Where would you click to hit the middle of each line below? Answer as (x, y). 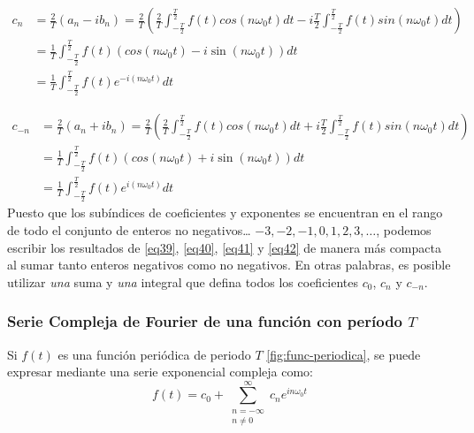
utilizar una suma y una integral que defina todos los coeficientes (183, 281)
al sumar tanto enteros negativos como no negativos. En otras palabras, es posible (229, 265)
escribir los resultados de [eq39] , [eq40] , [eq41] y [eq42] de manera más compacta (224, 247)
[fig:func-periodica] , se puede (344, 354)
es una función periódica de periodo (154, 354)
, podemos (404, 229)
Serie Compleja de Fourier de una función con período (205, 321)
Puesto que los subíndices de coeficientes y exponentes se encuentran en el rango (225, 213)
